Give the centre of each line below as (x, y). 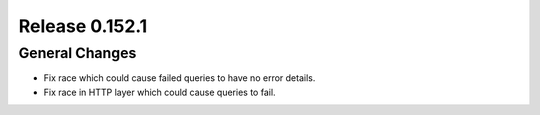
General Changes (77, 53)
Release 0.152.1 (83, 26)
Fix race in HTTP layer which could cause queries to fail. (159, 92)
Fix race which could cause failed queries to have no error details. (179, 78)
